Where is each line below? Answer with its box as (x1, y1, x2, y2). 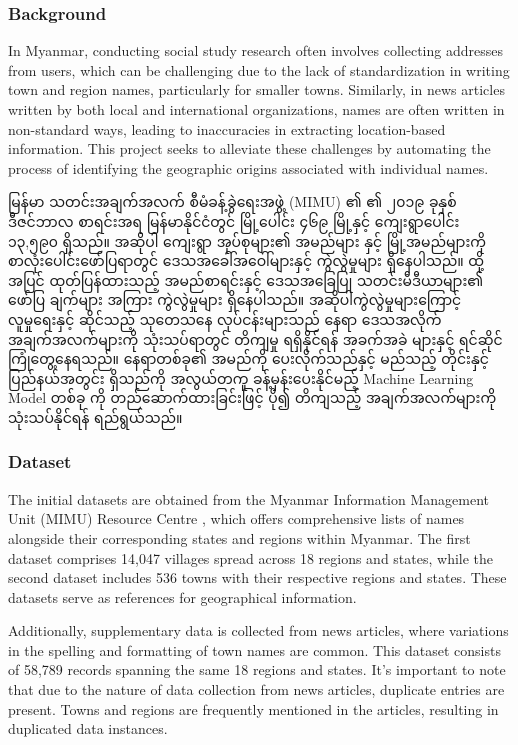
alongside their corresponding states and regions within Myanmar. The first (8, 527, 471, 548)
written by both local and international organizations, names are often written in (8, 99, 505, 119)
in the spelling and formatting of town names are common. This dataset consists (8, 639, 501, 660)
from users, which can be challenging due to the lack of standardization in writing (8, 59, 510, 80)
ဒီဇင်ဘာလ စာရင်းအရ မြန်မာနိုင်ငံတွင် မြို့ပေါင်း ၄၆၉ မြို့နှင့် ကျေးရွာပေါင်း (8, 210, 460, 231)
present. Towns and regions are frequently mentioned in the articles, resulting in (8, 698, 499, 719)
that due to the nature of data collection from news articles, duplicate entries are (8, 679, 505, 700)
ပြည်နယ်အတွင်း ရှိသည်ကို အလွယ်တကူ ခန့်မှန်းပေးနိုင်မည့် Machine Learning (8, 367, 474, 388)
